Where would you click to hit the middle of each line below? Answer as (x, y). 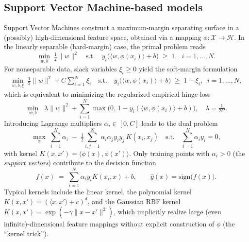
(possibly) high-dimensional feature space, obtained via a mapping (103, 37)
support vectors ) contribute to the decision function (80, 163)
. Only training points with (169, 153)
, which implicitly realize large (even (167, 212)
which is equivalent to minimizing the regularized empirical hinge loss (107, 94)
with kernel (21, 153)
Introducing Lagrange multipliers (53, 123)
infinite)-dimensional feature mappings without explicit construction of (109, 224)
